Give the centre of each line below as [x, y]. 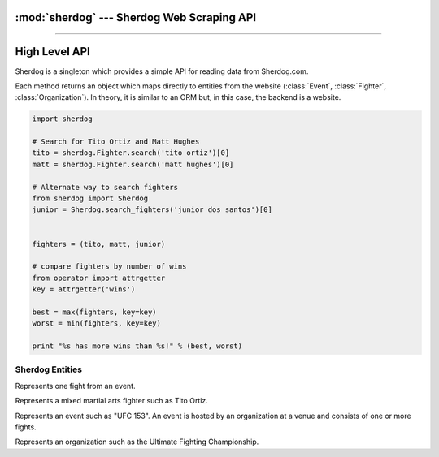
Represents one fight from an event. [75, 386]
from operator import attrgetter [99, 278]
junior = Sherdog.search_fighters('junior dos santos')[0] [152, 210]
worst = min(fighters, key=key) [97, 323]
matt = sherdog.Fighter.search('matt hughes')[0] [133, 164]
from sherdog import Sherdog [90, 198]
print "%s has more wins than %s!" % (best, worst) [137, 346]
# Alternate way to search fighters [105, 187]
